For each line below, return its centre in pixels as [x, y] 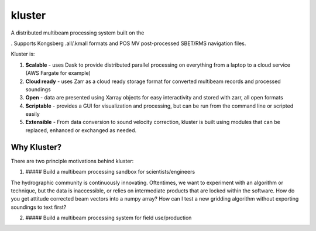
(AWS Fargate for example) [58, 73]
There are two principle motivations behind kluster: [72, 161]
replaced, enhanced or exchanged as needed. [81, 130]
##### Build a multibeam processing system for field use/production [109, 218]
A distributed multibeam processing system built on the [78, 33]
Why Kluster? [36, 147]
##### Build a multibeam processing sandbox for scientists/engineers [110, 172]
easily [33, 114]
